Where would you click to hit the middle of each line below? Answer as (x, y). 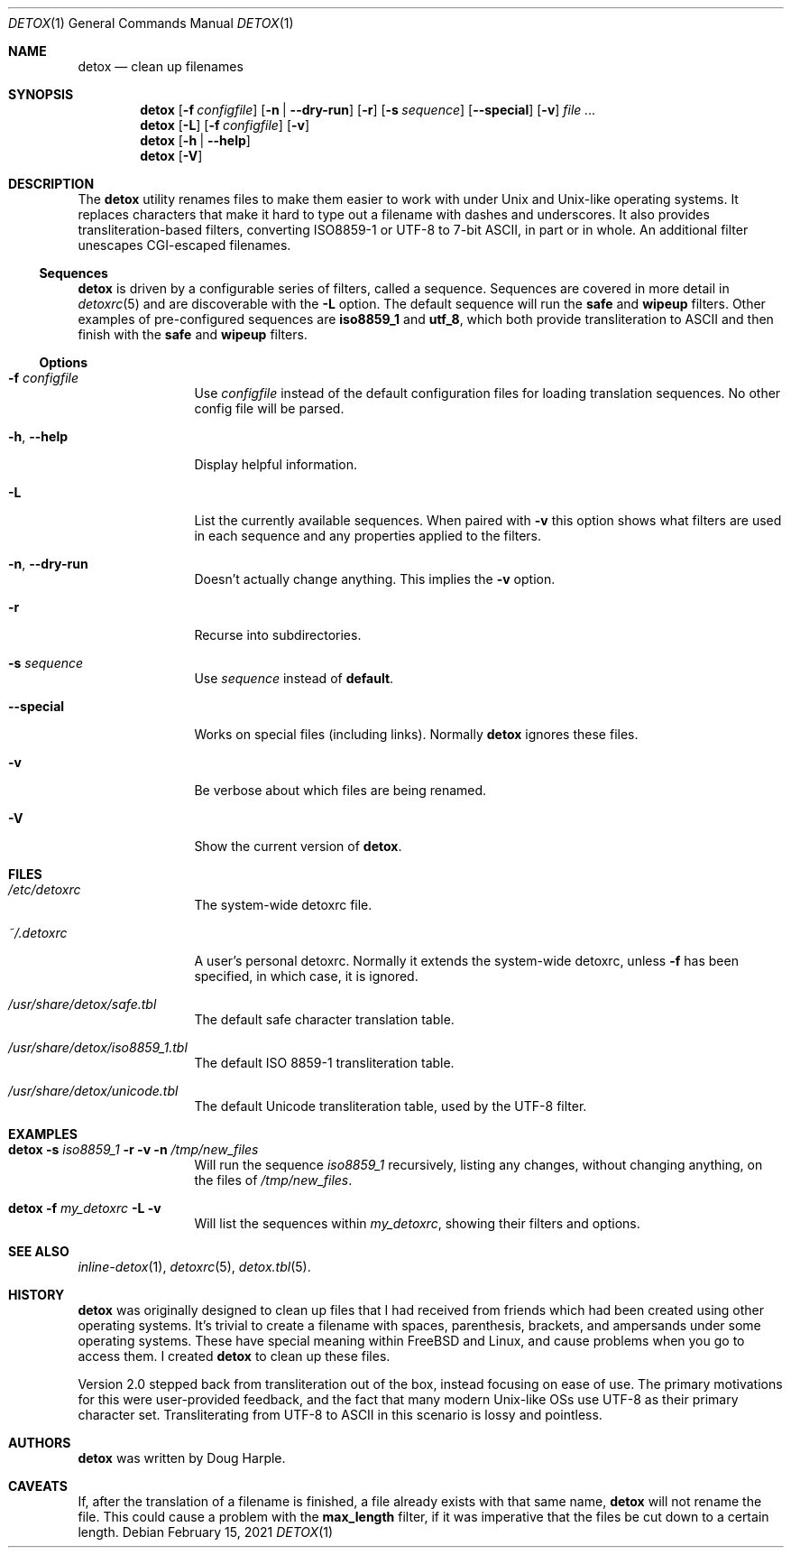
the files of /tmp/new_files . (273, 1180)
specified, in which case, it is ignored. (306, 976)
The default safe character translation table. (324, 1019)
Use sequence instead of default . (294, 678)
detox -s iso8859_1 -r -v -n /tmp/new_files (133, 1149)
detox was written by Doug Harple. (182, 1458)
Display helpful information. (276, 464)
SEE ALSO (39, 1251)
